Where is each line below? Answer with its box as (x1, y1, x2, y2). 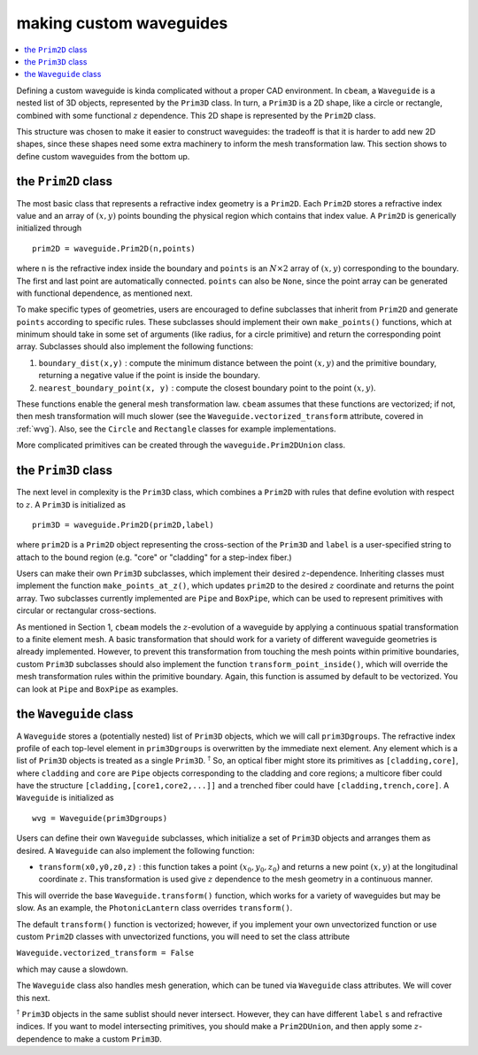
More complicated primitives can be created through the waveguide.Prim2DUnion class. (16, 439, 345, 451)
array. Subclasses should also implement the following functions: (16, 341, 254, 352)
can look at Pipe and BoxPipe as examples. (16, 683, 179, 694)
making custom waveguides (16, 13, 228, 33)
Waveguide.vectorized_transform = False (16, 948, 195, 958)
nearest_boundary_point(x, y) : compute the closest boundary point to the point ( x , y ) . (38, 382, 376, 393)
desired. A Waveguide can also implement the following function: (16, 845, 255, 856)
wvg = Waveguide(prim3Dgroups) (32, 813, 168, 823)
